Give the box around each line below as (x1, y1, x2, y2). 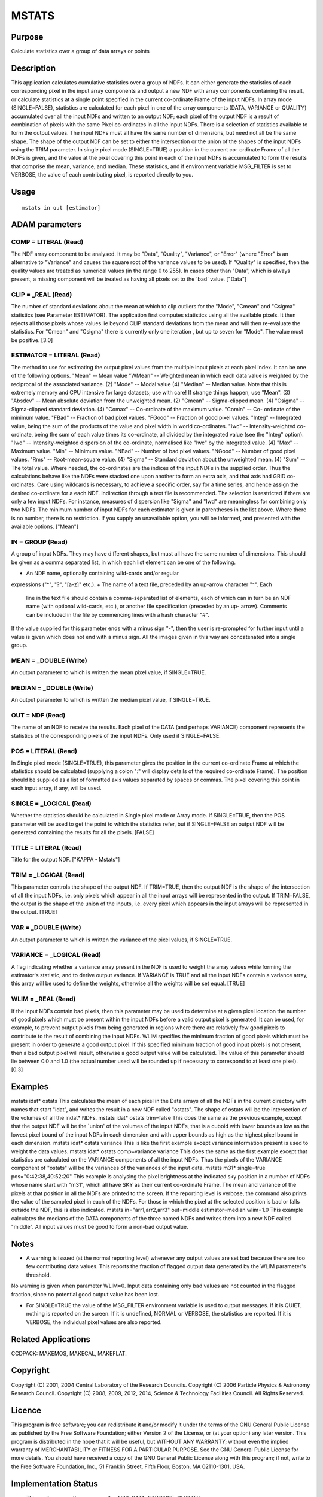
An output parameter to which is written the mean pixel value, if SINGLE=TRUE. (11, 669, 206, 676)
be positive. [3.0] (11, 336, 53, 344)
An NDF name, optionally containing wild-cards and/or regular (26, 569, 179, 577)
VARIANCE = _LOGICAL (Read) (11, 951, 102, 959)
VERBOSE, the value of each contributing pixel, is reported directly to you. (11, 171, 194, 178)
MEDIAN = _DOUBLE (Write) (11, 683, 94, 692)
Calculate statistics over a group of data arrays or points (11, 48, 150, 55)
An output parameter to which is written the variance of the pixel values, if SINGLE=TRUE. (11, 936, 233, 943)
